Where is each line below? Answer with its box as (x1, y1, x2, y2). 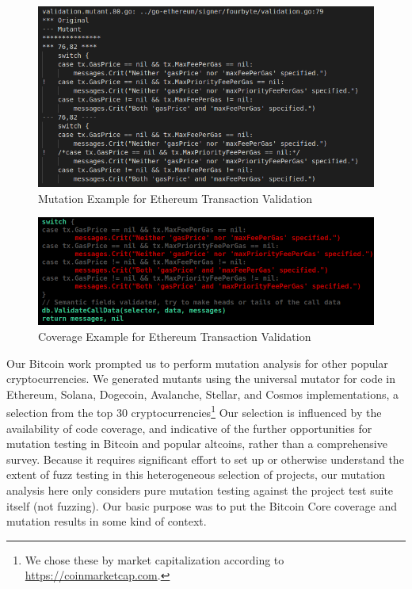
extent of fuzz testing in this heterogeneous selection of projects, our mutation (6, 466, 386, 483)
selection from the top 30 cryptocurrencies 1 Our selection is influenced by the (6, 402, 382, 421)
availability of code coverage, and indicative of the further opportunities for (6, 419, 372, 436)
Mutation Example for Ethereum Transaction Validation (38, 189, 312, 206)
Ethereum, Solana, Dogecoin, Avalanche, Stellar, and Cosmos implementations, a (6, 385, 399, 402)
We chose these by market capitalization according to (25, 551, 284, 568)
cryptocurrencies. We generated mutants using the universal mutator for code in (6, 370, 395, 387)
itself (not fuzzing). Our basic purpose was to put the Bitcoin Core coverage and (6, 497, 397, 514)
